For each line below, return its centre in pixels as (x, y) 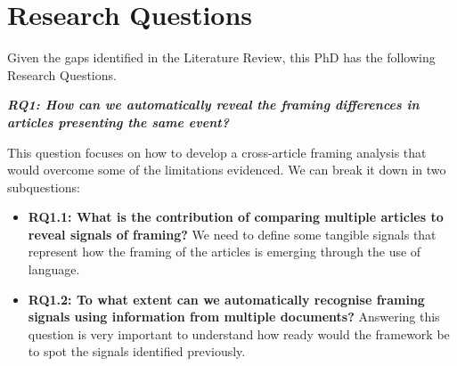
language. (54, 269)
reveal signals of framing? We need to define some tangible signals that (232, 234)
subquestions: (44, 187)
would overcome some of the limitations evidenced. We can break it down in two (227, 170)
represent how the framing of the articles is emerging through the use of (224, 252)
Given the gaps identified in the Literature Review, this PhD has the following (221, 57)
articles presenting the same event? (118, 122)
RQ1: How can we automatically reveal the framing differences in (213, 105)
